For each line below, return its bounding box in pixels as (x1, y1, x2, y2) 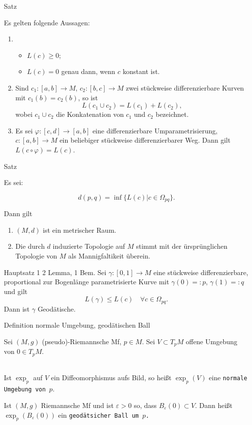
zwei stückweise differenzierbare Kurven (126, 82, 244, 92)
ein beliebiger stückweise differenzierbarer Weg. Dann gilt (59, 135, 231, 145)
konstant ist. (123, 66, 160, 76)
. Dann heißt (195, 400, 233, 410)
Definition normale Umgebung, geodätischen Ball (4, 320, 150, 330)
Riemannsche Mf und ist (41, 400, 114, 410)
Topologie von (15, 250, 57, 260)
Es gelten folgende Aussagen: (4, 17, 90, 27)
